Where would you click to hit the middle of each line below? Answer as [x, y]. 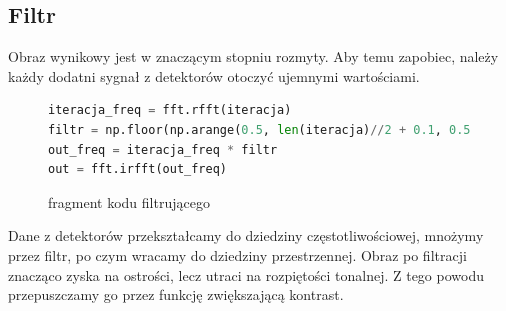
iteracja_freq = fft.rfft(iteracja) [170, 110]
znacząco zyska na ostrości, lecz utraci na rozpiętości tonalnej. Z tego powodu [246, 274]
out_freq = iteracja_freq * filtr [163, 149]
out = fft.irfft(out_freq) [137, 169]
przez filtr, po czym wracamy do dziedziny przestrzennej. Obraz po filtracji [237, 254]
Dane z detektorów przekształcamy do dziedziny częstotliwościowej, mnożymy [246, 235]
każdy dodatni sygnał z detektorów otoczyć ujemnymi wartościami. [214, 75]
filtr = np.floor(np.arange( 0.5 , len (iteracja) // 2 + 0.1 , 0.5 [259, 129]
